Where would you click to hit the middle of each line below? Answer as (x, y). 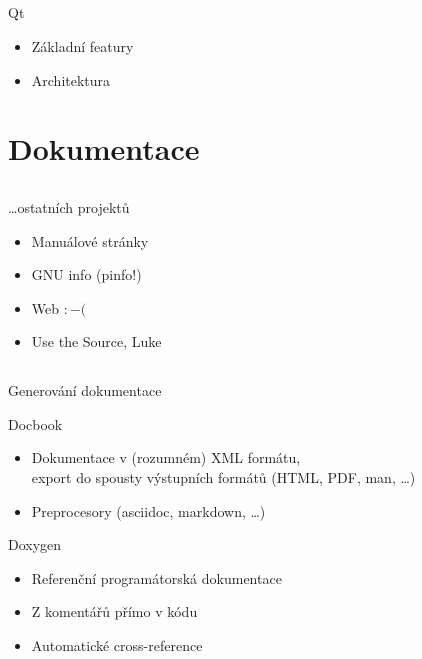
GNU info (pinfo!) (86, 274)
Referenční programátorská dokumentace (156, 577)
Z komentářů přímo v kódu (114, 611)
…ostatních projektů (69, 206)
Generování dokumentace (85, 390)
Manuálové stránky (90, 240)
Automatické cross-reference (117, 645)
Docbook (35, 423)
